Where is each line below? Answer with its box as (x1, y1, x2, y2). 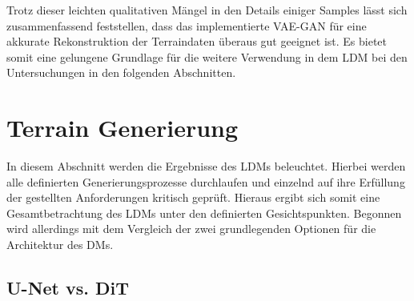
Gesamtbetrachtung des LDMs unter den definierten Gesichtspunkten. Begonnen (6, 204, 402, 221)
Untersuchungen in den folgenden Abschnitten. (6, 64, 236, 81)
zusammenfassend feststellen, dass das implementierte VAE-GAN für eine (6, 17, 367, 34)
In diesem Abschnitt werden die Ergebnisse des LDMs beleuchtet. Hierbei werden (6, 158, 406, 175)
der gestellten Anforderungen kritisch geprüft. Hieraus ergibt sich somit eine (6, 189, 380, 206)
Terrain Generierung (6, 111, 239, 144)
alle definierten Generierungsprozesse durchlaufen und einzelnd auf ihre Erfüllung (6, 173, 405, 190)
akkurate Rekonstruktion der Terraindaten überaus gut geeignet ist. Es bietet (6, 33, 388, 50)
